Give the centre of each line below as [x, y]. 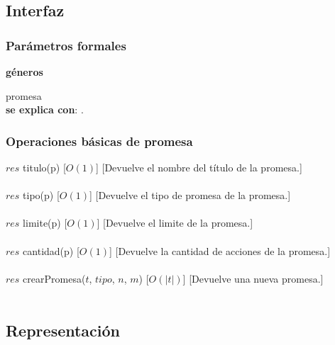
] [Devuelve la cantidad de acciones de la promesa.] [220, 250]
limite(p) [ [45, 223]
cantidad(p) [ [51, 250]
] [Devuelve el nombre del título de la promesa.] [199, 167]
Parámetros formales [66, 45]
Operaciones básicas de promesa [99, 141]
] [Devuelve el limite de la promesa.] [175, 223]
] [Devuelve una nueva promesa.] [253, 278]
